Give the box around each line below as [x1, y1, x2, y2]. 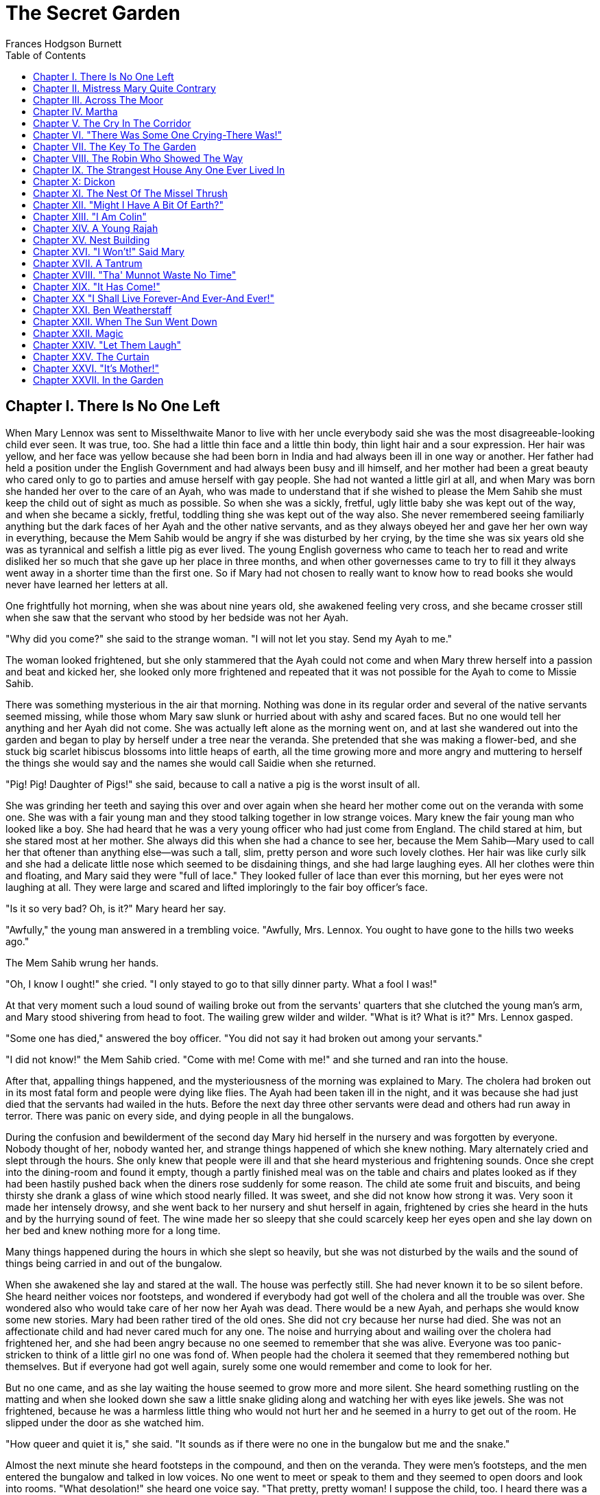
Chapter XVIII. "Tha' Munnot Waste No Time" [33, 268, 237, 281]
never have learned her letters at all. [5, 578, 168, 590]
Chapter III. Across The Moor [33, 93, 163, 106]
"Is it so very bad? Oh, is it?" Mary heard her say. [5, 902, 226, 914]
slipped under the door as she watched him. [5, 1416, 204, 1428]
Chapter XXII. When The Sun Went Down [33, 315, 217, 327]
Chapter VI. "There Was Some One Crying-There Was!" [33, 128, 283, 141]
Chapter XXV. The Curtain [33, 350, 149, 362]
